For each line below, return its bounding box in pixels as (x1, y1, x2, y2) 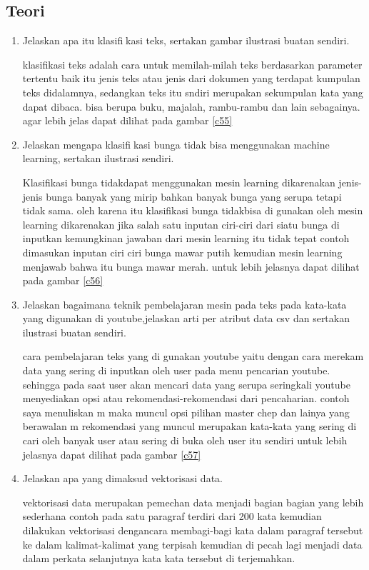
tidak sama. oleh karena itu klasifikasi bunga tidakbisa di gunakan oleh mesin (22, 203, 363, 218)
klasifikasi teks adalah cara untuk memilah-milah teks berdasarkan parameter (22, 56, 363, 71)
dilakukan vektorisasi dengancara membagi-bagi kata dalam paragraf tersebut (22, 523, 363, 538)
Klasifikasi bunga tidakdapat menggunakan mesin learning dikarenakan (22, 174, 335, 189)
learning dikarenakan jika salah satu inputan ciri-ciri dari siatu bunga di (22, 216, 340, 231)
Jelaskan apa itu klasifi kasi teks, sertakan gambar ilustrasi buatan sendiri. (22, 33, 350, 48)
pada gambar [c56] (22, 273, 103, 288)
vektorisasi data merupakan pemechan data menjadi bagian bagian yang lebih (22, 494, 364, 509)
